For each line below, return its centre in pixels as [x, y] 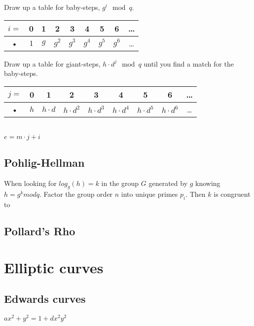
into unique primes [149, 194]
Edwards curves [45, 299]
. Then [196, 194]
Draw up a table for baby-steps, [52, 7]
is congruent [232, 194]
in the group [120, 183]
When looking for [30, 183]
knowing [208, 183]
